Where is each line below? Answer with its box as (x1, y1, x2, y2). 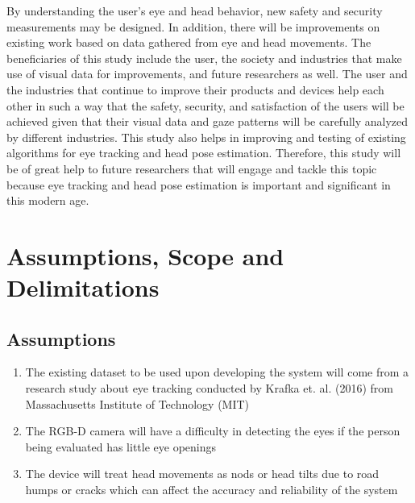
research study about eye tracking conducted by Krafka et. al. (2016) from (25, 380, 393, 397)
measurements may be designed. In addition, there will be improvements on (6, 18, 380, 35)
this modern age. (6, 192, 89, 209)
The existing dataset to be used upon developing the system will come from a (25, 364, 409, 380)
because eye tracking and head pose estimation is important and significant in (6, 176, 391, 193)
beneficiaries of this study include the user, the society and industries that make (6, 49, 402, 66)
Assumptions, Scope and (6, 239, 284, 272)
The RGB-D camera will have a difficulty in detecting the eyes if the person (25, 422, 400, 439)
